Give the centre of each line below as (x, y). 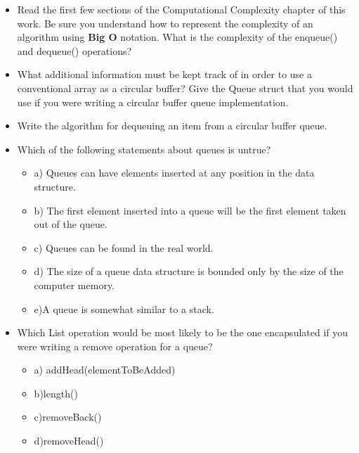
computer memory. (74, 285)
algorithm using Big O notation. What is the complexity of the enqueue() (177, 37)
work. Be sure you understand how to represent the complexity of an (165, 23)
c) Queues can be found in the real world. (124, 247)
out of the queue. (71, 224)
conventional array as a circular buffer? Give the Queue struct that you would (185, 88)
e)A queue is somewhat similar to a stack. (124, 308)
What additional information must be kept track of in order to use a (164, 74)
